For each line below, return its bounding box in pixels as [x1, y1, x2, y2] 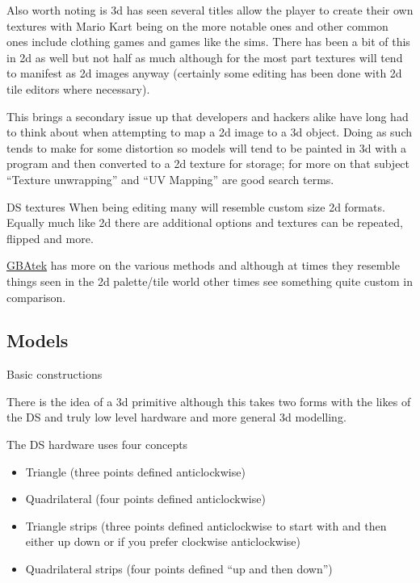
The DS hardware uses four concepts [6, 436, 188, 453]
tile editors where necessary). [6, 80, 150, 97]
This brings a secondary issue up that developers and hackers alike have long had [6, 107, 409, 124]
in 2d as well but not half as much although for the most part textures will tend [6, 48, 403, 65]
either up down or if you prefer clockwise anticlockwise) [25, 533, 300, 550]
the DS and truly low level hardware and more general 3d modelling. [6, 409, 346, 426]
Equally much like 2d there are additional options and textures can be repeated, [6, 214, 403, 231]
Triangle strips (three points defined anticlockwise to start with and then [25, 517, 387, 534]
